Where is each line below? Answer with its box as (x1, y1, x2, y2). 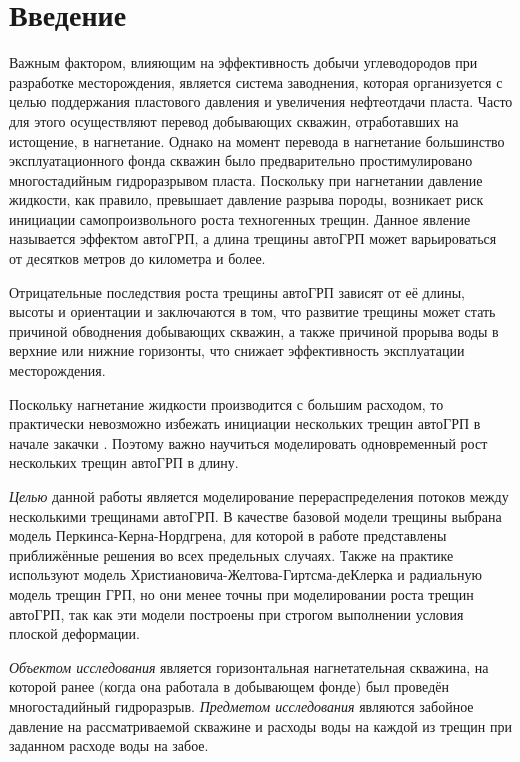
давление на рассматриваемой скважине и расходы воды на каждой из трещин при (9, 715, 512, 736)
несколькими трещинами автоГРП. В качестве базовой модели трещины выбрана (9, 505, 502, 526)
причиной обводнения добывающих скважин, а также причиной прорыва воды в (9, 320, 499, 341)
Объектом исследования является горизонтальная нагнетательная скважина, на (9, 656, 489, 677)
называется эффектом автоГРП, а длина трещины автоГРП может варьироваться (9, 228, 497, 249)
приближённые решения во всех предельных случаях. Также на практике (9, 544, 454, 565)
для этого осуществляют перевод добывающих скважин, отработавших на (9, 110, 459, 131)
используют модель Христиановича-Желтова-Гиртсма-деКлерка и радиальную (9, 564, 482, 585)
